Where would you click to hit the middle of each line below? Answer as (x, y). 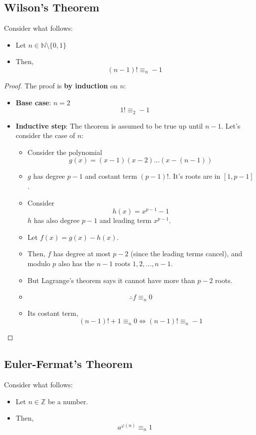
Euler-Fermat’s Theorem (68, 364)
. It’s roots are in (194, 176)
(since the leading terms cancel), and (187, 254)
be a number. (68, 401)
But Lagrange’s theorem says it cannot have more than (111, 280)
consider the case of (45, 135)
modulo (39, 263)
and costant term (111, 176)
